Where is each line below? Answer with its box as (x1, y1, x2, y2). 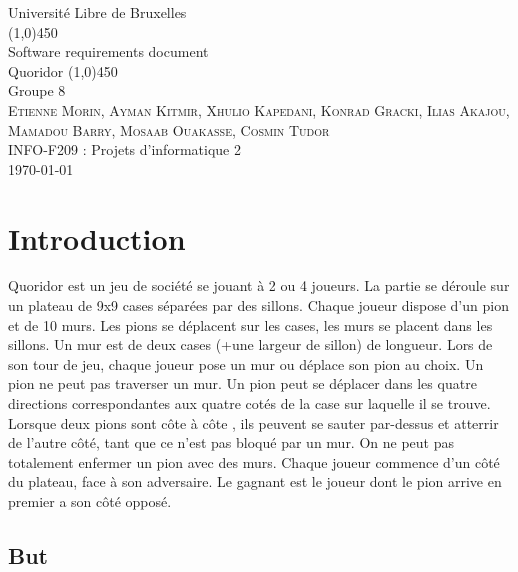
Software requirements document (8, 41, 209, 62)
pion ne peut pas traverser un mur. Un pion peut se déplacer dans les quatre (8, 373, 477, 394)
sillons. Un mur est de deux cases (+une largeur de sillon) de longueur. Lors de (8, 334, 493, 355)
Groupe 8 (8, 80, 66, 101)
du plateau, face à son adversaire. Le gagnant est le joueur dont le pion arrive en (8, 471, 502, 492)
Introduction (8, 217, 186, 258)
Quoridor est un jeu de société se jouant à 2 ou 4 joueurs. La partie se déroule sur (8, 275, 510, 296)
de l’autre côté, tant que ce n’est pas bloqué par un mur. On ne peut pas (8, 432, 455, 453)
